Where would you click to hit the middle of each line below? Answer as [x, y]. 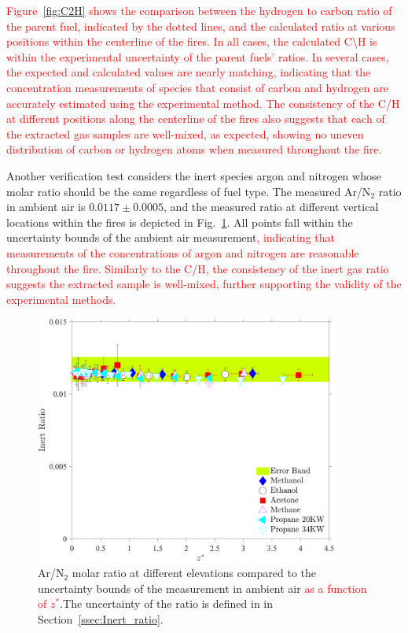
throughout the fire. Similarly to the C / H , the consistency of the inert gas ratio [198, 268]
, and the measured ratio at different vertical [271, 207]
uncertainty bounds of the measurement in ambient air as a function [202, 588]
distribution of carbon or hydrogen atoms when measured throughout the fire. [194, 149]
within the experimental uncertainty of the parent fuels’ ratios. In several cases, [198, 56]
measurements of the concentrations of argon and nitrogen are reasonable [183, 252]
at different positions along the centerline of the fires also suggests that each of [196, 118]
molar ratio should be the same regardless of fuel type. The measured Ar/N [189, 191]
